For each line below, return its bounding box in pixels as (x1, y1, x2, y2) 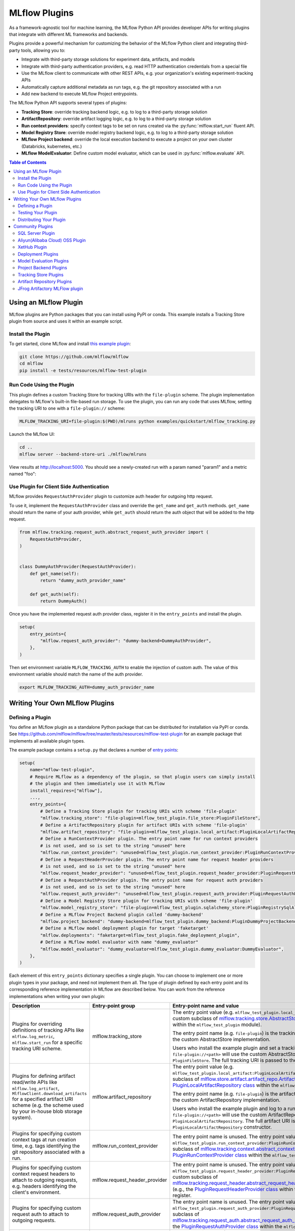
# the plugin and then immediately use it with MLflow (29, 781, 165, 786)
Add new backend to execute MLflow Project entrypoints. (21, 91, 138, 97)
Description (12, 1002, 40, 1009)
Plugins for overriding (12, 1020, 62, 1027)
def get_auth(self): (29, 591, 80, 597)
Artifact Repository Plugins (18, 279, 72, 285)
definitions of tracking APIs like (12, 1027, 84, 1034)
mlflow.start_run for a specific (12, 1039, 83, 1046)
